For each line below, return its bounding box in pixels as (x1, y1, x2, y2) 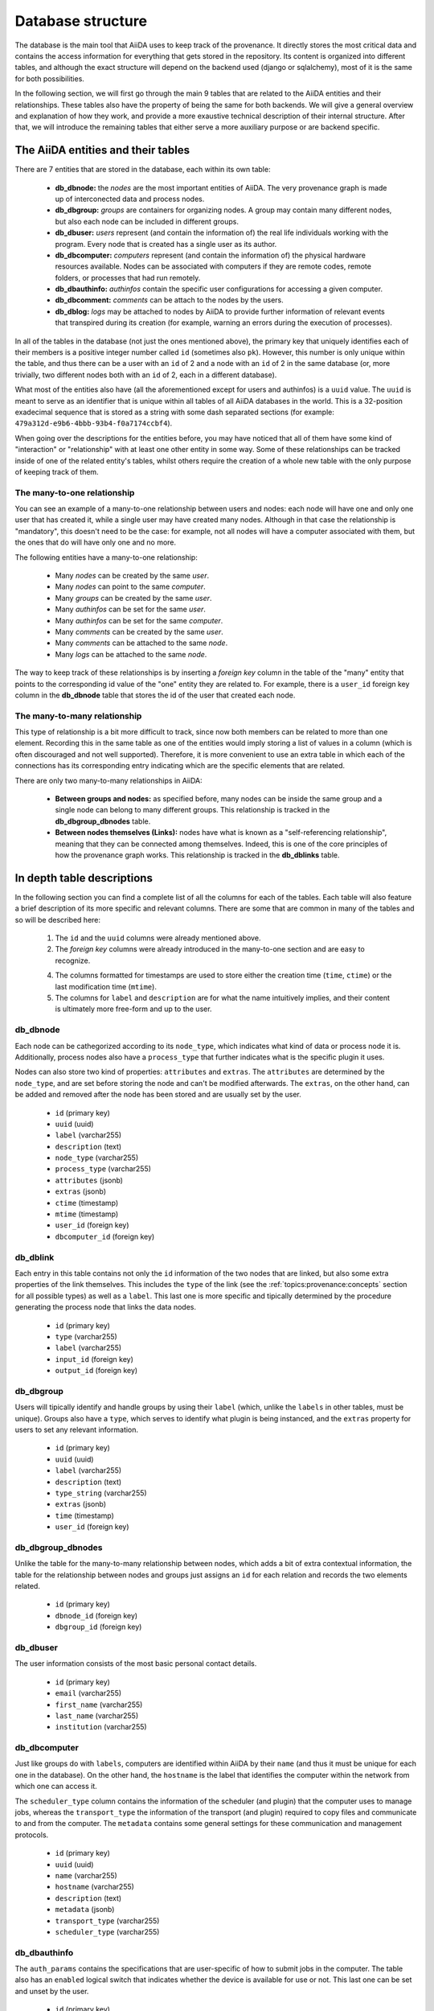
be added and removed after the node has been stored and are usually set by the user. (14, 1090, 301, 1100)
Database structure (14, 12, 148, 30)
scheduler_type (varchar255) (55, 1927, 160, 1936)
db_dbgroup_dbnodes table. (55, 816, 151, 826)
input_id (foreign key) (55, 1354, 134, 1363)
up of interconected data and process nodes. (55, 194, 205, 204)
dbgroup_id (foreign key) (55, 1622, 142, 1632)
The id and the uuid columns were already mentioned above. (55, 933, 261, 943)
